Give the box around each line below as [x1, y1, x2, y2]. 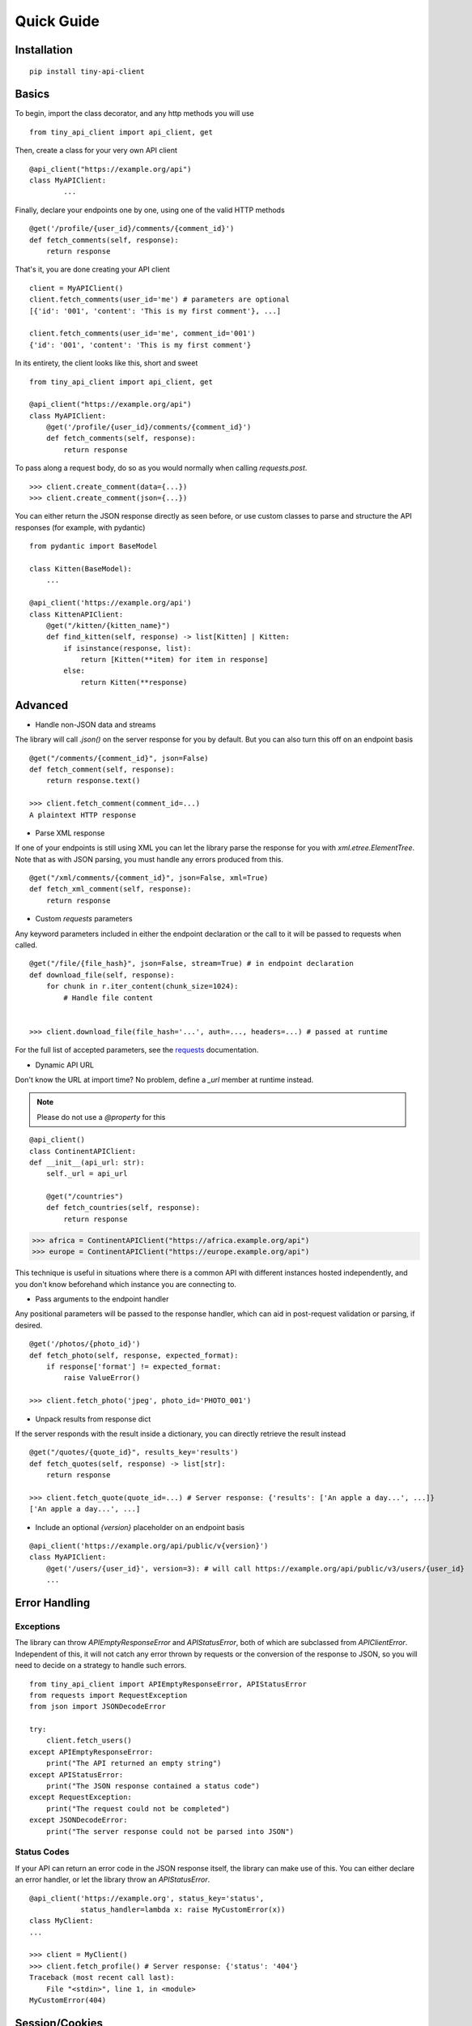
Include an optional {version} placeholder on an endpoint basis [35, 1522, 245, 1532]
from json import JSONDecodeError [29, 1702, 166, 1712]
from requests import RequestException [29, 1690, 188, 1699]
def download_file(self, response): [29, 970, 175, 980]
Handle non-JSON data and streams [35, 720, 156, 729]
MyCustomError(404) [29, 1996, 107, 2005]
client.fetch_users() [45, 1736, 133, 1746]
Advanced [15, 698, 69, 712]
